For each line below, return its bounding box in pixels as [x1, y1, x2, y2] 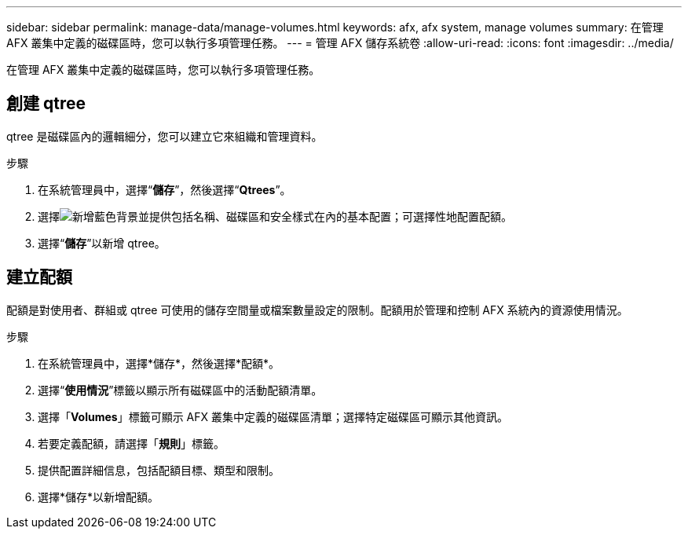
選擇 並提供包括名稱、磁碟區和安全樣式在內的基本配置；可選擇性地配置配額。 [38, 209, 512, 223]
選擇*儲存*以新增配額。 [38, 489, 159, 504]
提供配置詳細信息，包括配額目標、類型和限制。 [38, 463, 280, 477]
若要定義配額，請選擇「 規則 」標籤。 [38, 436, 225, 450]
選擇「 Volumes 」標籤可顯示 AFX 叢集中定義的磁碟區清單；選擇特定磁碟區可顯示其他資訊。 [38, 409, 509, 423]
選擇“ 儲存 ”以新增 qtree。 [38, 236, 166, 250]
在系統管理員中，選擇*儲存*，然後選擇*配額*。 [38, 356, 280, 370]
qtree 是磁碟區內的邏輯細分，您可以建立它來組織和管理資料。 [6, 129, 323, 143]
